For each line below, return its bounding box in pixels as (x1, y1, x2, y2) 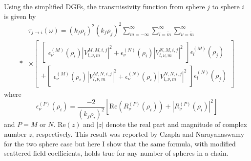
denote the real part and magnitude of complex (105, 119, 247, 129)
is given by (4, 11, 36, 21)
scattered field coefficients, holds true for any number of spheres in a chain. (4, 148, 229, 158)
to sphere (212, 1, 240, 11)
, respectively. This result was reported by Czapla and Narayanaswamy (32, 128, 245, 139)
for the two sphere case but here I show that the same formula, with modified (4, 138, 236, 148)
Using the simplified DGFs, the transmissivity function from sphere (4, 1, 205, 11)
